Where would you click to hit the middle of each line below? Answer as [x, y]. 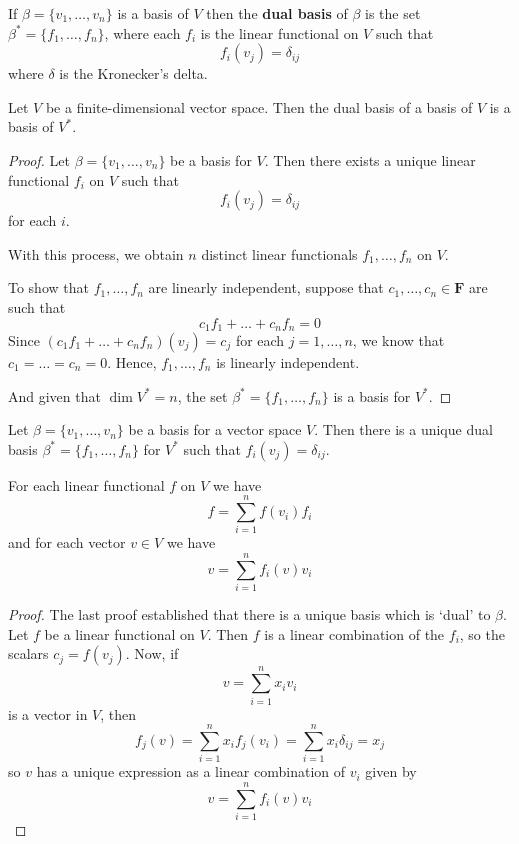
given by [391, 771]
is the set [393, 13]
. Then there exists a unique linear [370, 159]
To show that [48, 287]
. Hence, [132, 361]
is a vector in [48, 713]
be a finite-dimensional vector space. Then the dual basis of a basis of [259, 106]
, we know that [398, 339]
